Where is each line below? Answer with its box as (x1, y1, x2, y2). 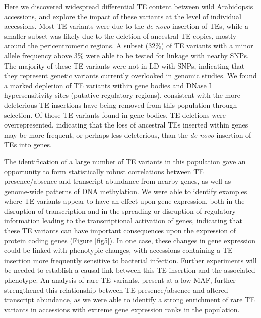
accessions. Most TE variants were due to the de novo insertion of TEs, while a (4, 21, 248, 31)
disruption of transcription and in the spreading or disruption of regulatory (4, 205, 236, 216)
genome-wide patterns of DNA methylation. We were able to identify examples (4, 185, 247, 196)
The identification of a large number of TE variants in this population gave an (4, 156, 246, 166)
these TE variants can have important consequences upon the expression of (4, 225, 236, 236)
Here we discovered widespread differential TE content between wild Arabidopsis (4, 1, 253, 11)
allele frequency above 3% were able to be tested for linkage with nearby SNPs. (4, 50, 249, 60)
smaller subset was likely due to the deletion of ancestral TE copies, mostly (4, 30, 237, 41)
